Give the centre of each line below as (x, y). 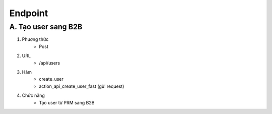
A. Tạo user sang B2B (46, 27)
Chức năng (33, 95)
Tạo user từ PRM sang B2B (67, 102)
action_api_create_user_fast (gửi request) (82, 86)
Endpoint (29, 13)
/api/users (50, 63)
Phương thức (35, 39)
